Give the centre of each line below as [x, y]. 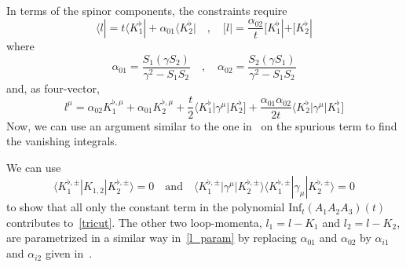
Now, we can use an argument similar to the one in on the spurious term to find [202, 125]
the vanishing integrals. [62, 141]
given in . [69, 253]
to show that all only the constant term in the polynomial [146, 207]
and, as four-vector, [53, 88]
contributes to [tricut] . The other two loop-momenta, [134, 222]
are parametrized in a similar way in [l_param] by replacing [152, 238]
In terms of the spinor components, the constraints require [147, 10]
